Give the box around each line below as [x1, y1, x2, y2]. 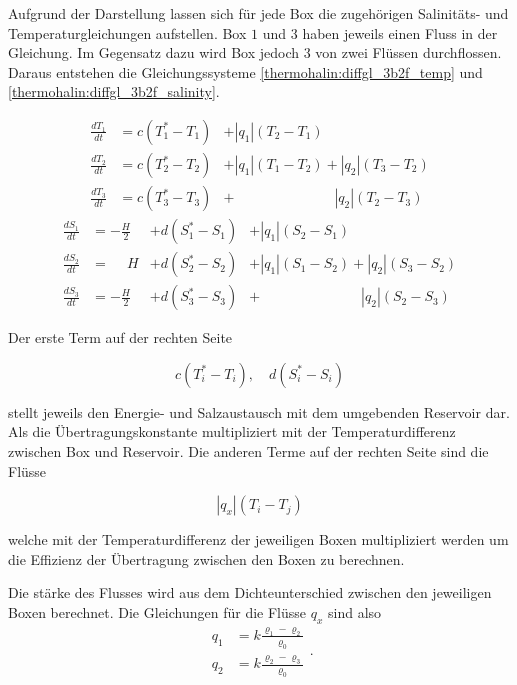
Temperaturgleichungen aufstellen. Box [8, 22, 247, 43]
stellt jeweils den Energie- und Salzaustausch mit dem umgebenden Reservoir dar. [8, 401, 510, 422]
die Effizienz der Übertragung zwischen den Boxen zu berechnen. [8, 548, 405, 569]
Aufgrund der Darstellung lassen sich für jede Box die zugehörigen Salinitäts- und [8, 3, 509, 23]
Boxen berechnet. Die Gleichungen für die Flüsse [8, 601, 307, 622]
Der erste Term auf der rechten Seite [8, 327, 233, 348]
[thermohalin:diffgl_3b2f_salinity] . [8, 81, 220, 102]
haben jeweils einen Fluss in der [302, 22, 498, 43]
